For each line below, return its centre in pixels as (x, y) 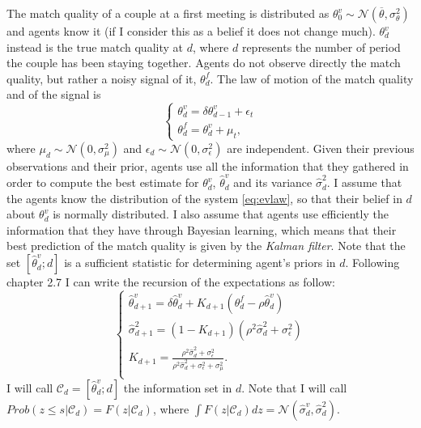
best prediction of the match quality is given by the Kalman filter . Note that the (206, 246)
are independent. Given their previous (321, 148)
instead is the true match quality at (95, 47)
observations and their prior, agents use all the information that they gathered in (208, 165)
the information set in (178, 387)
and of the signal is (54, 94)
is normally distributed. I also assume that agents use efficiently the (221, 214)
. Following (372, 263)
